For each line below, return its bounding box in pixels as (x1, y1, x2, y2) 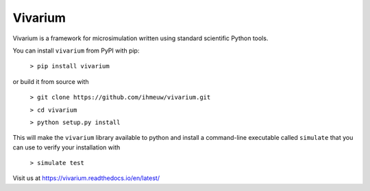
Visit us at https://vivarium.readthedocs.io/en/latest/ (12, 174, 160, 182)
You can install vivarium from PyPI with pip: (12, 46, 140, 55)
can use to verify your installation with (12, 143, 121, 151)
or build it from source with (12, 77, 89, 85)
